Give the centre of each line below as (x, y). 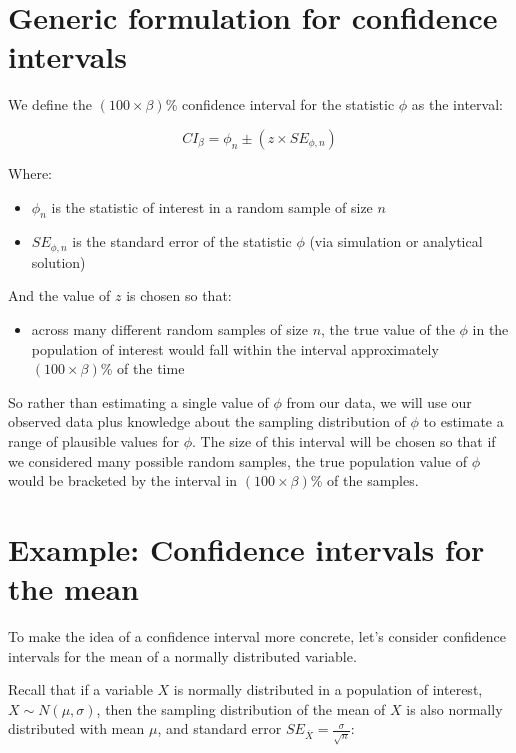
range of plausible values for (93, 440)
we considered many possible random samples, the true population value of (238, 460)
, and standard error (219, 728)
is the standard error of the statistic (182, 241)
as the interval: (457, 104)
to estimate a (463, 421)
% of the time (142, 368)
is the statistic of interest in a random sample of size (212, 206)
